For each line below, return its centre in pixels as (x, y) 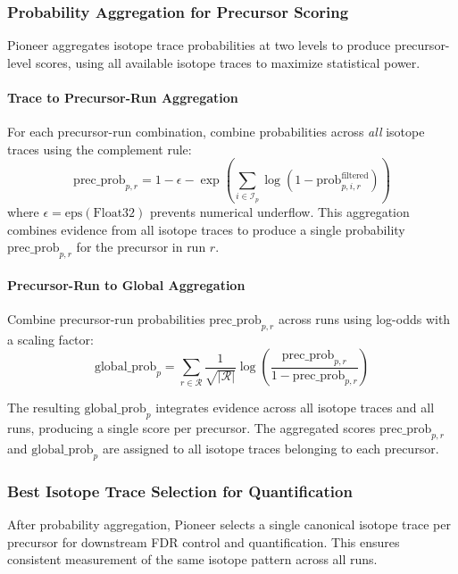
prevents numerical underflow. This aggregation (279, 211)
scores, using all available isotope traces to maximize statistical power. (228, 62)
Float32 (114, 213)
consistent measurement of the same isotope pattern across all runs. (192, 559)
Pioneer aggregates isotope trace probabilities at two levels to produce (199, 45)
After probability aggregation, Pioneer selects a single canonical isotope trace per (229, 524)
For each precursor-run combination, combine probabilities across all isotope (216, 132)
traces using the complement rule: (100, 149)
